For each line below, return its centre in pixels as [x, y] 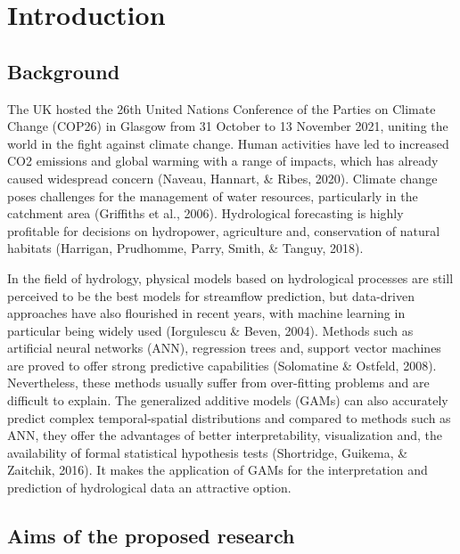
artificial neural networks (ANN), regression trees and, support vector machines [224, 348]
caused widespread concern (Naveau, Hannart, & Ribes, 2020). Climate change [222, 178]
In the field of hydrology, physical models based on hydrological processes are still [230, 277]
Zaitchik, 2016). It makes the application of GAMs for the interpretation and [218, 470]
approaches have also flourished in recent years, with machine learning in [206, 313]
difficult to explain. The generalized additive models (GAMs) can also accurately [228, 400]
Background [64, 71]
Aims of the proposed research [151, 536]
